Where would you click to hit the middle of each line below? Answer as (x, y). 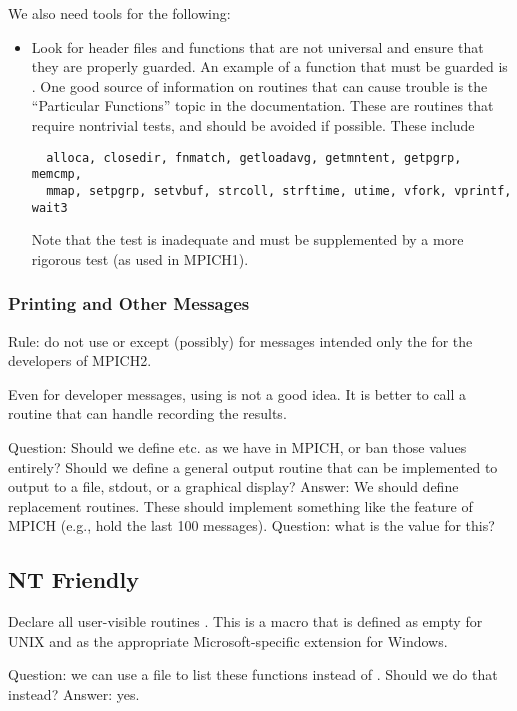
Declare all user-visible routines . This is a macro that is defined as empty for (245, 621)
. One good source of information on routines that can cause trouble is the (259, 85)
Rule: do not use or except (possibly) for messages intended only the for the (240, 340)
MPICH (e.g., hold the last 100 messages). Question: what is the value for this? (251, 525)
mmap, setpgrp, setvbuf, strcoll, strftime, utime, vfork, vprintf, (279, 190)
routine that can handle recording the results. (147, 413)
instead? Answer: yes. (74, 693)
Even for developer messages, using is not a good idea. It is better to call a (237, 393)
